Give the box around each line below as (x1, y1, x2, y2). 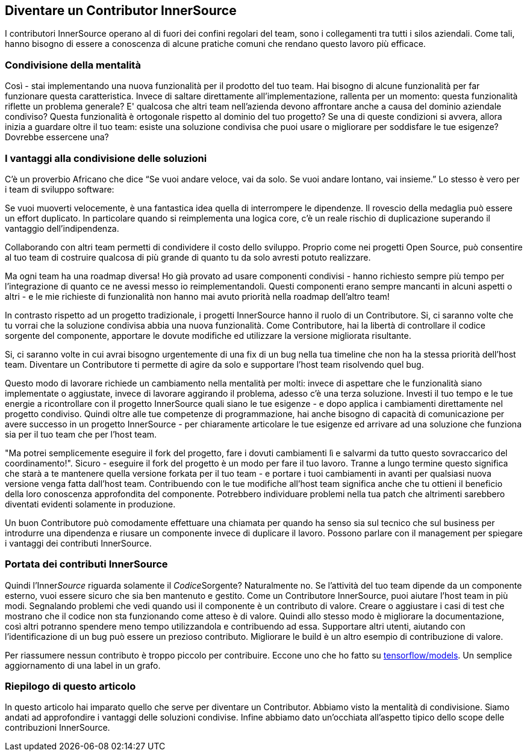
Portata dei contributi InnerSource (5, 558, 168, 571)
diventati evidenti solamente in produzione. (5, 498, 176, 509)
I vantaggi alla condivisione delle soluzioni (5, 152, 207, 164)
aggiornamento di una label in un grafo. (5, 660, 161, 671)
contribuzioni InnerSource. (5, 722, 110, 733)
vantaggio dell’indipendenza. (5, 223, 119, 234)
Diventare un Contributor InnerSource (5, 3, 237, 18)
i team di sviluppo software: (5, 184, 114, 194)
